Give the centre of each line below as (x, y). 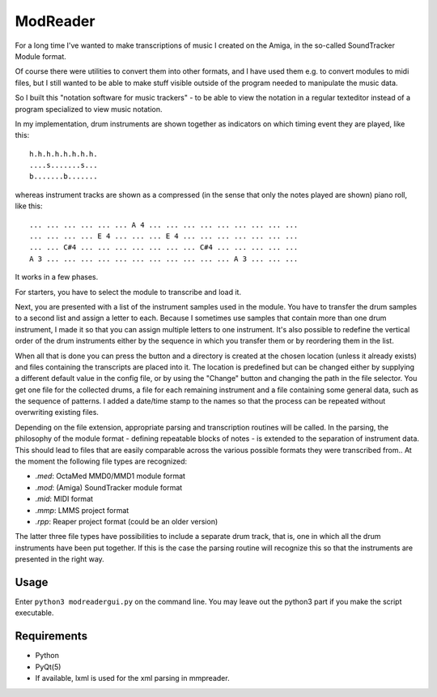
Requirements (51, 636)
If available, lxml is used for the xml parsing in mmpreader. (132, 678)
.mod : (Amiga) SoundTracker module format (109, 487)
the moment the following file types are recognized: (101, 461)
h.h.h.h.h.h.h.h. (64, 154)
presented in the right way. (59, 559)
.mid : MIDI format (64, 499)
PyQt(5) (48, 667)
